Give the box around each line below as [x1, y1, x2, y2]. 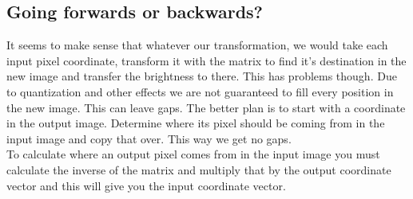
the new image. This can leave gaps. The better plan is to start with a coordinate [6, 99, 406, 115]
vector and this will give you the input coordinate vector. [6, 177, 286, 193]
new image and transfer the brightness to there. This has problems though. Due [6, 68, 397, 84]
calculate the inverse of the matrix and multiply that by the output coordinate [6, 161, 391, 178]
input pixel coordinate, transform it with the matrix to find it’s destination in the [6, 52, 407, 68]
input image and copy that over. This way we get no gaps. [6, 130, 292, 146]
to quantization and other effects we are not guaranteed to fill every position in [6, 83, 394, 99]
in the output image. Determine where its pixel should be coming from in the [6, 115, 385, 131]
